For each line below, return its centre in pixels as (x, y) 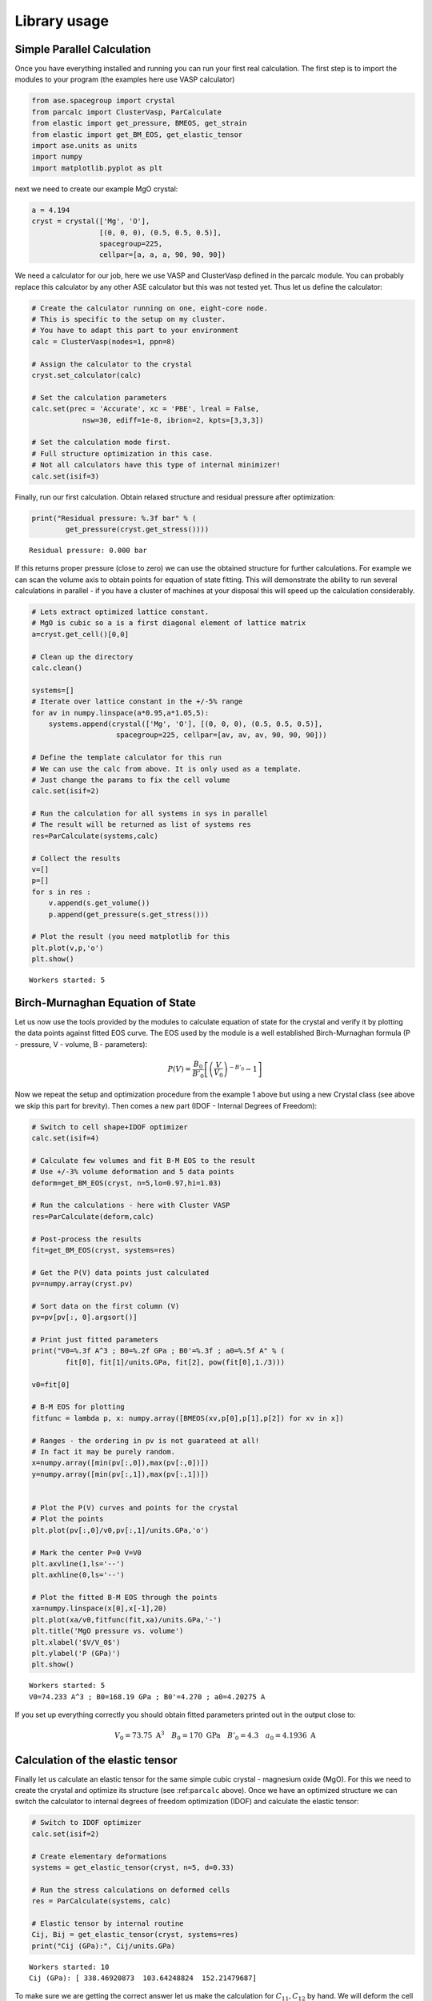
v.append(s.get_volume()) (99, 903)
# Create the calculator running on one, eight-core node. (150, 308)
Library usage (62, 21)
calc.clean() (57, 668)
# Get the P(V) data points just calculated (120, 1272)
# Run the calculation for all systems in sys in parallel (150, 814)
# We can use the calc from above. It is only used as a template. (167, 769)
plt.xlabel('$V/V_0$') (76, 1642)
